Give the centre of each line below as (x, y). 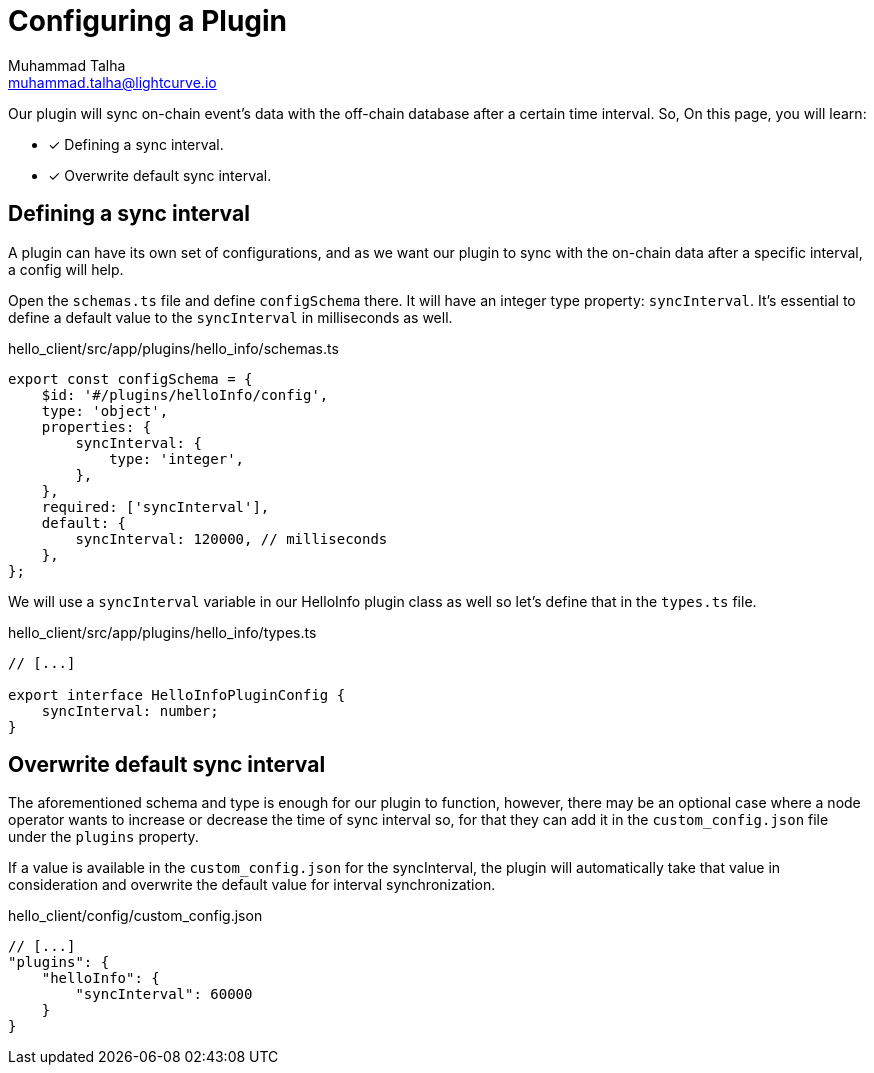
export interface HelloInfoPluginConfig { (177, 694)
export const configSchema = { (130, 378)
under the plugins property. (103, 837)
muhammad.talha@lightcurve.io (112, 82)
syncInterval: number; (130, 710)
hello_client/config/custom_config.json (135, 916)
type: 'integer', (177, 458)
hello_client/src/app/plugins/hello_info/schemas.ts (173, 348)
